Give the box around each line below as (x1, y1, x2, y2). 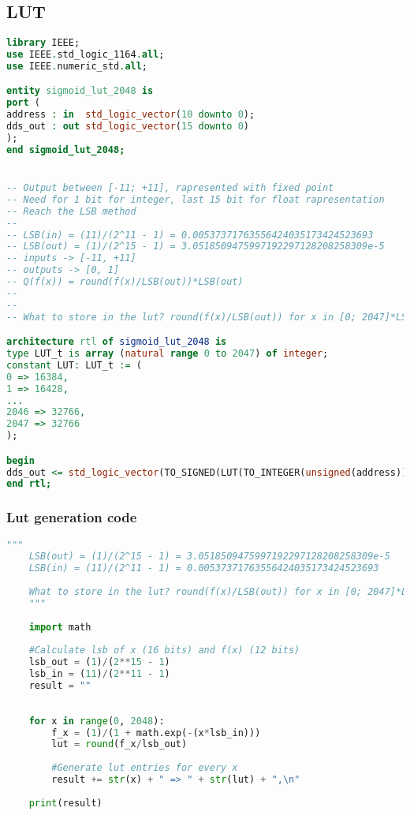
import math (28, 621, 91, 633)
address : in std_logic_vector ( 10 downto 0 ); (6, 109, 255, 121)
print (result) (28, 797, 102, 809)
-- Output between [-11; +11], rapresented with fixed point (6, 182, 334, 194)
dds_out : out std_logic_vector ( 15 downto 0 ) (6, 121, 249, 133)
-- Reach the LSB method (6, 205, 136, 217)
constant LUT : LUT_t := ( (6, 359, 142, 371)
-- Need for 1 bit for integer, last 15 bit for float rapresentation (6, 193, 385, 205)
